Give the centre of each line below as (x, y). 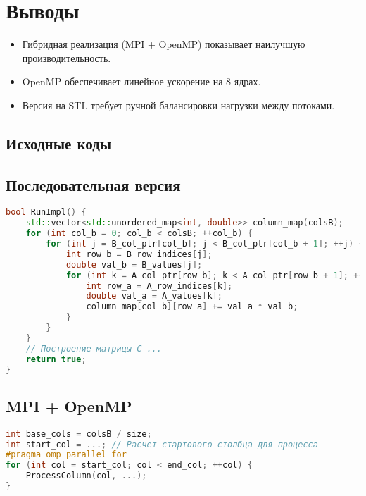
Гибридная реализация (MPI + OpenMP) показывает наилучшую (164, 44)
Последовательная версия (93, 184)
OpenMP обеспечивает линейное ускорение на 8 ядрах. (141, 81)
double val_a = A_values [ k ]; (154, 296)
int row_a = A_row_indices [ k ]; (159, 286)
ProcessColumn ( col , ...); (86, 476)
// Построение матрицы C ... (94, 348)
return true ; (56, 359)
